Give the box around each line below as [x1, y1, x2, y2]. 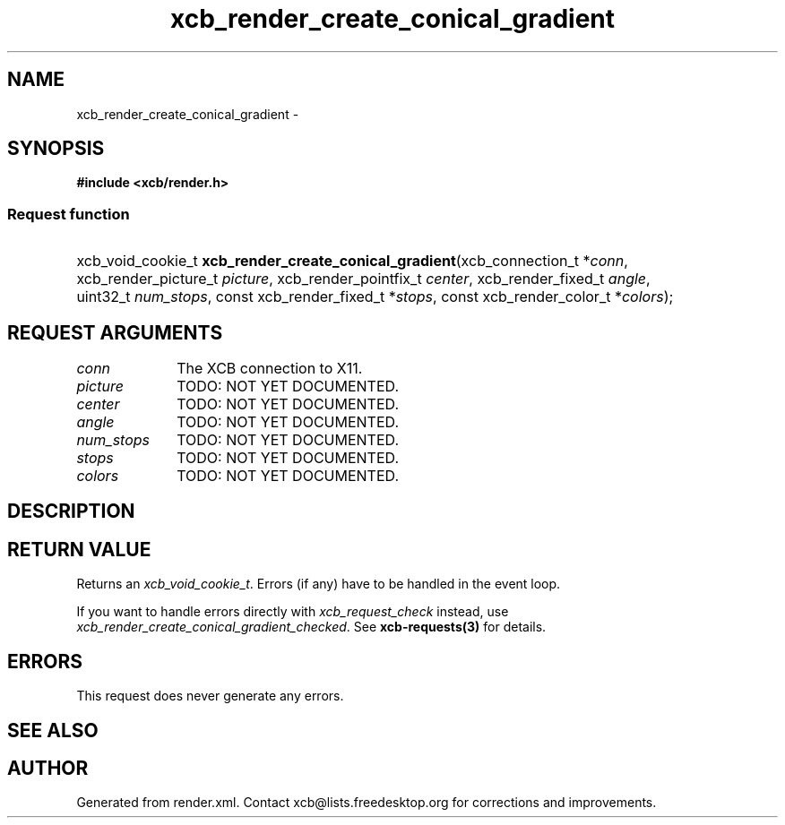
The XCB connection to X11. [177, 359, 363, 378]
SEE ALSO [7, 718, 99, 742]
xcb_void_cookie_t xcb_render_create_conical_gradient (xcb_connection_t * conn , [76, 252, 628, 271]
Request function [7, 204, 130, 223]
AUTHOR [7, 756, 89, 779]
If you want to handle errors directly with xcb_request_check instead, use [76, 604, 509, 620]
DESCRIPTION [7, 500, 135, 523]
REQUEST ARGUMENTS [7, 321, 223, 344]
